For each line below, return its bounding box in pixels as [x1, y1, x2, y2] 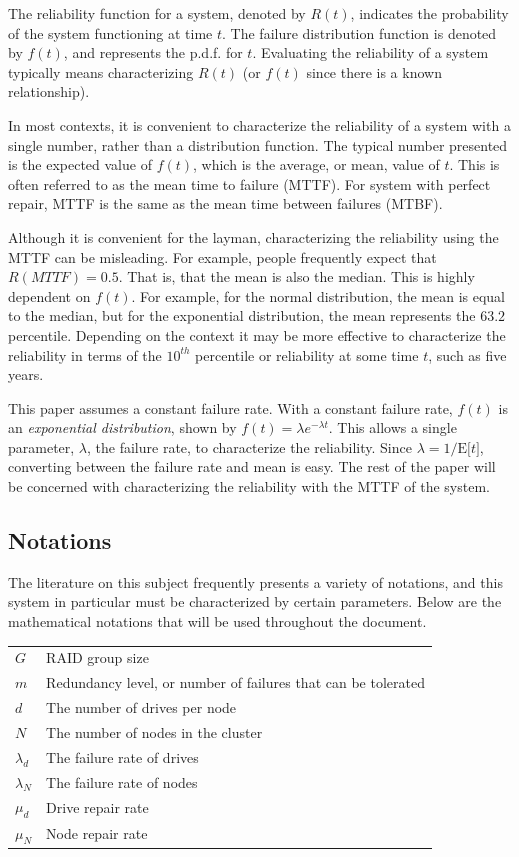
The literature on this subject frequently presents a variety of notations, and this [8, 571, 503, 592]
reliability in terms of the [8, 344, 162, 365]
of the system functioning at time [8, 22, 213, 43]
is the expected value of [8, 154, 152, 175]
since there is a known [306, 61, 442, 82]
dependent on [8, 285, 91, 306]
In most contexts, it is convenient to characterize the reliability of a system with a [8, 114, 511, 135]
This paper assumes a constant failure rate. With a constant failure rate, [8, 397, 453, 418]
